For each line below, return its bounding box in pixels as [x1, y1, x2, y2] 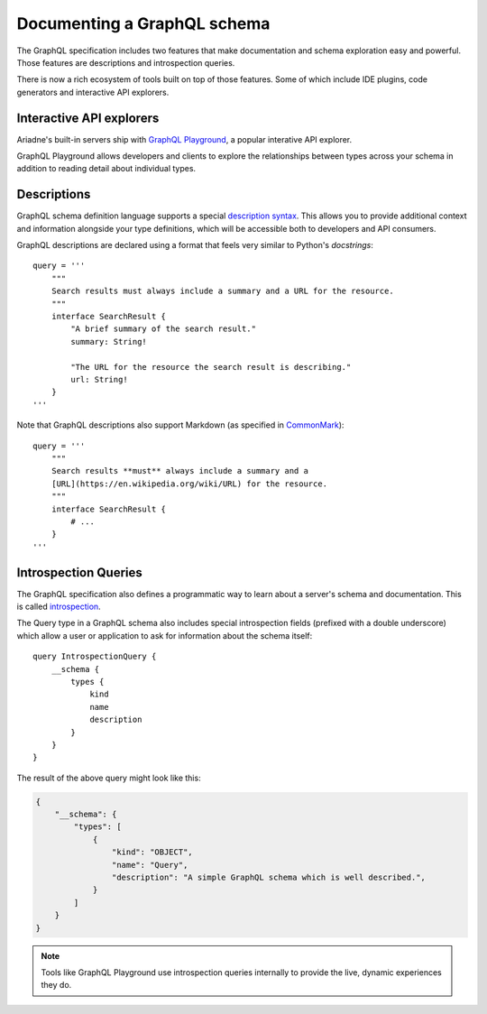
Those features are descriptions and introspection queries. [16, 57, 235, 68]
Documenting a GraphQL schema [16, 14, 271, 33]
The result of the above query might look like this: [16, 772, 202, 783]
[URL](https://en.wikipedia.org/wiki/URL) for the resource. [51, 478, 328, 489]
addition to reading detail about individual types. [16, 163, 197, 174]
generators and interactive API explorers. [16, 87, 170, 97]
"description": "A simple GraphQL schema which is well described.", [111, 872, 426, 882]
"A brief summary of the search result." [70, 324, 257, 334]
